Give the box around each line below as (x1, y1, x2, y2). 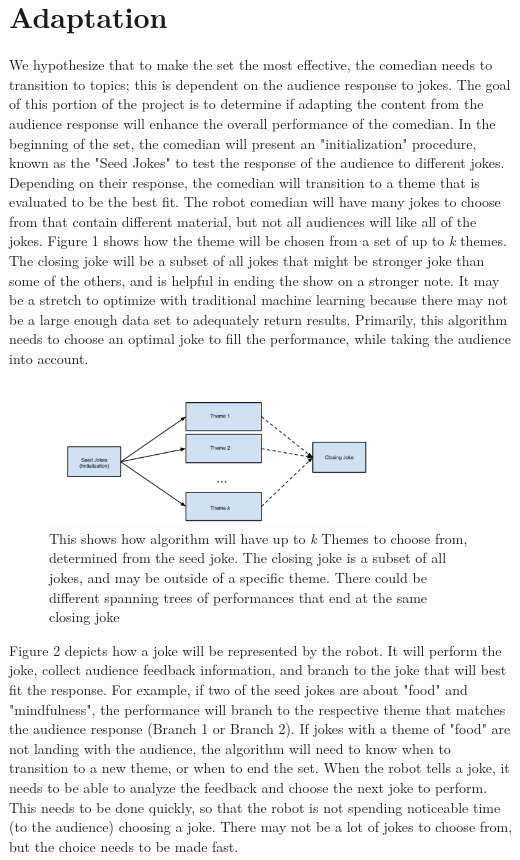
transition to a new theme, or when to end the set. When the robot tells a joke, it (9, 757, 510, 778)
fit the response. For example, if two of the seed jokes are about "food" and (9, 678, 468, 699)
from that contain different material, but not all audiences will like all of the (9, 210, 477, 231)
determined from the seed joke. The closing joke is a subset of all (49, 547, 447, 568)
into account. (9, 348, 89, 369)
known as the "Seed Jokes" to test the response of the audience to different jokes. (9, 152, 505, 173)
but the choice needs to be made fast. (9, 835, 239, 856)
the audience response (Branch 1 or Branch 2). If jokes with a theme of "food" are (9, 718, 511, 739)
